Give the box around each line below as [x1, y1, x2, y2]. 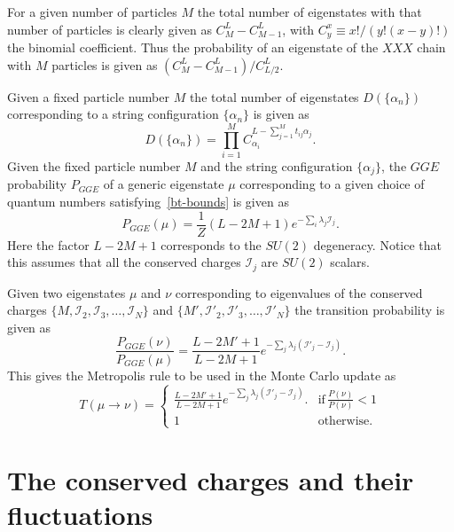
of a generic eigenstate [103, 175, 224, 193]
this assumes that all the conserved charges [7, 253, 241, 271]
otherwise [317, 415, 370, 428]
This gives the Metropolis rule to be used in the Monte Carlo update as [7, 365, 396, 384]
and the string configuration [200, 156, 353, 175]
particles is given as [51, 55, 158, 74]
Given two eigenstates [7, 283, 126, 301]
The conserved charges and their [7, 461, 414, 497]
